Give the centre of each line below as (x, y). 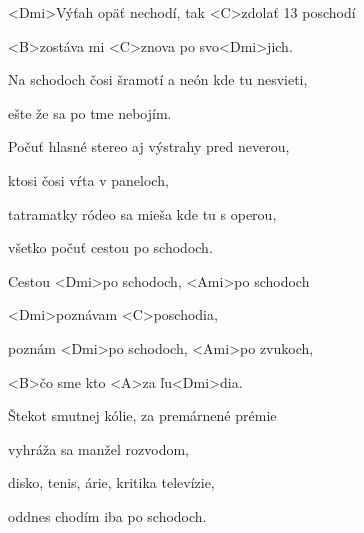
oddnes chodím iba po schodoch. (107, 515)
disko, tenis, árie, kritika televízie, (111, 482)
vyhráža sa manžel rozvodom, (98, 448)
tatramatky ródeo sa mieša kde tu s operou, (142, 213)
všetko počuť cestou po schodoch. (110, 247)
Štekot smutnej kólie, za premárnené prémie (142, 415)
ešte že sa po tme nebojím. (90, 112)
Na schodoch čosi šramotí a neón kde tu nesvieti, (158, 79)
